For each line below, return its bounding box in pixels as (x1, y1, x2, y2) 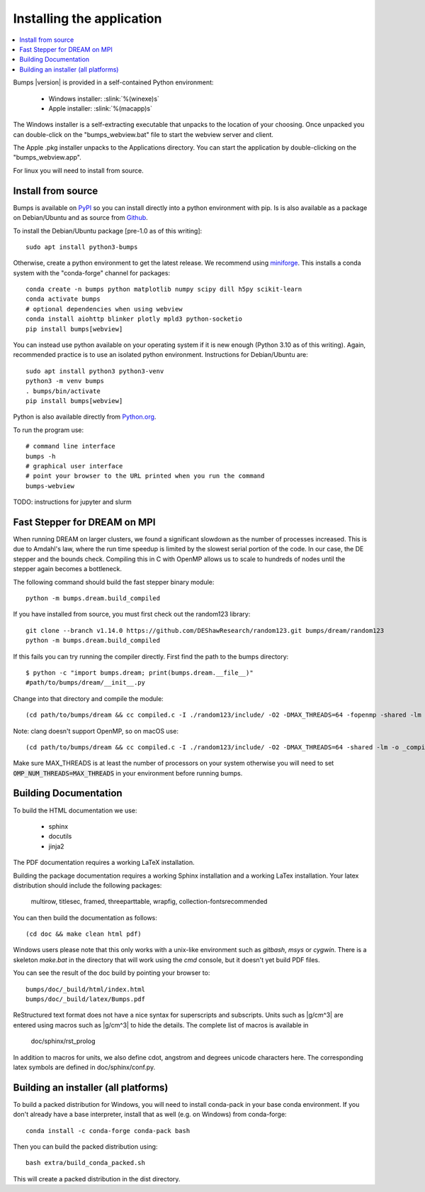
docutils (48, 832, 72, 841)
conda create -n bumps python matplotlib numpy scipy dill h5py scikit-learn (25, 285, 302, 294)
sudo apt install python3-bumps (25, 243, 138, 251)
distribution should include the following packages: (13, 881, 162, 890)
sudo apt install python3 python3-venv (25, 367, 164, 375)
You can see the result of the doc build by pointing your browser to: (13, 968, 210, 977)
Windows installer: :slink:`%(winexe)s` (48, 94, 159, 103)
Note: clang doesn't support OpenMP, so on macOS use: (13, 727, 178, 735)
